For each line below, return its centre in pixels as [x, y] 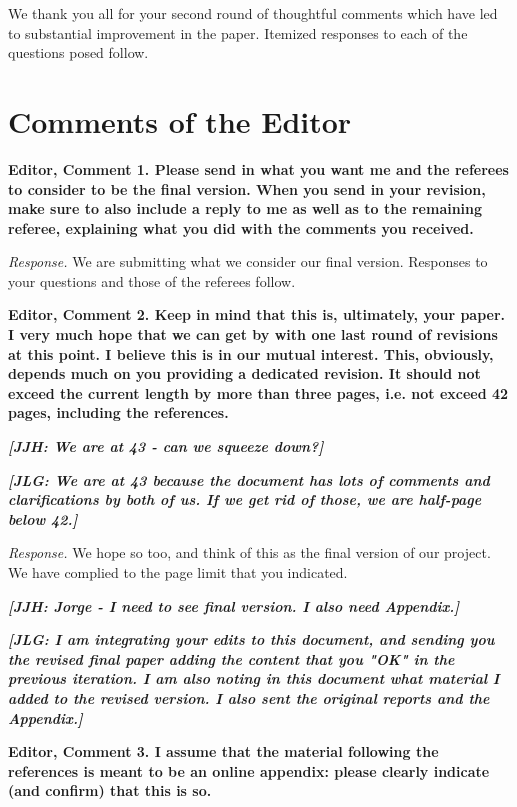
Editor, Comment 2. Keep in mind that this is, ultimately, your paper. [257, 314]
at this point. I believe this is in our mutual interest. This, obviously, [251, 353]
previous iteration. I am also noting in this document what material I [254, 678]
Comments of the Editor [180, 120]
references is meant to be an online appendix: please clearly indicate [249, 770]
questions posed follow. [78, 52]
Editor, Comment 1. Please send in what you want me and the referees [258, 168]
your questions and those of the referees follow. [152, 280]
